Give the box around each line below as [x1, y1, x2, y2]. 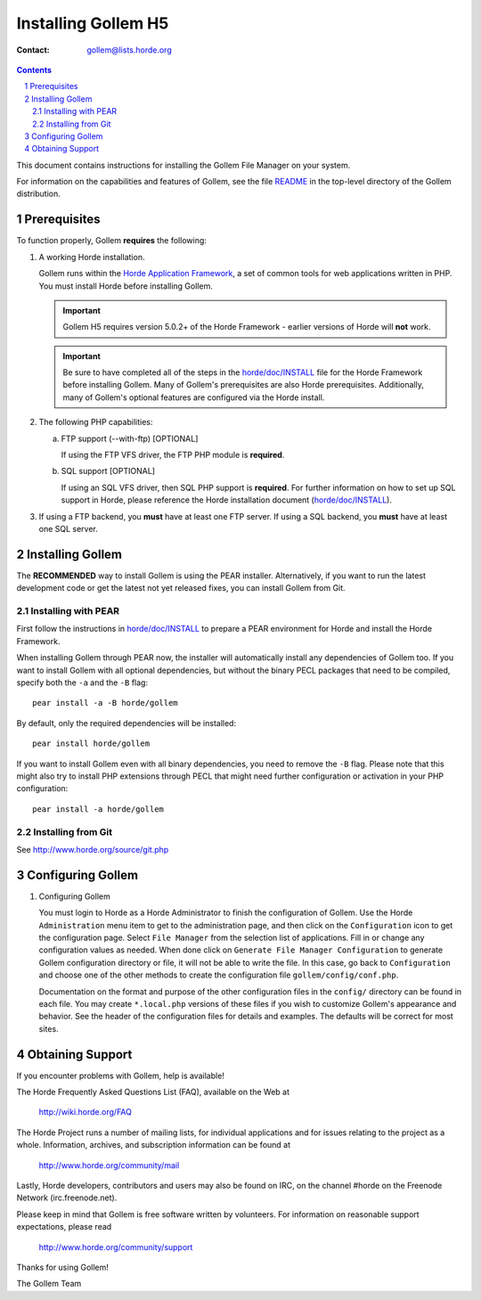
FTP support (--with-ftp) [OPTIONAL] [61, 433, 199, 444]
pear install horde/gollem [32, 739, 151, 748]
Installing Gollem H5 [16, 13, 169, 33]
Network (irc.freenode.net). [16, 1192, 118, 1203]
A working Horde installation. [38, 251, 145, 262]
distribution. [16, 188, 61, 200]
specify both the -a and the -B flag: [16, 677, 149, 688]
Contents [16, 64, 53, 75]
